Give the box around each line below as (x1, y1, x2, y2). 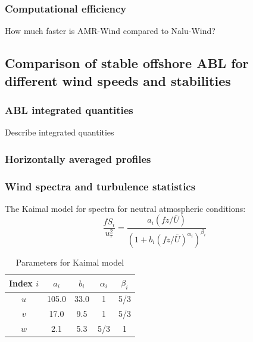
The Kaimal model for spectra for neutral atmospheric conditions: (5, 202, 246, 214)
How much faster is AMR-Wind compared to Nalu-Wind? (5, 24, 215, 37)
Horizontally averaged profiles (5, 151, 151, 166)
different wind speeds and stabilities (5, 71, 231, 90)
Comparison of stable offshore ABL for (5, 54, 249, 72)
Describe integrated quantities (5, 126, 114, 138)
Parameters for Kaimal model (15, 255, 124, 268)
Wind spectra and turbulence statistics (5, 178, 196, 193)
